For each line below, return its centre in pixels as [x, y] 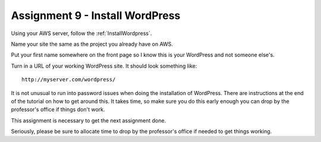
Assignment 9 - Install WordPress [96, 15]
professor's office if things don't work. [58, 109]
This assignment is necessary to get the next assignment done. [89, 120]
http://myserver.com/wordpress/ [69, 80]
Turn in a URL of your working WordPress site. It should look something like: [104, 66]
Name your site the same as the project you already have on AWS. [92, 44]
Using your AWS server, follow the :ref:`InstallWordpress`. [81, 33]
